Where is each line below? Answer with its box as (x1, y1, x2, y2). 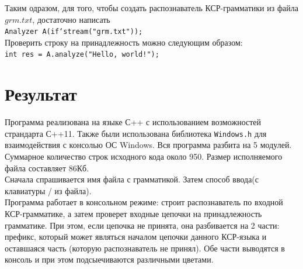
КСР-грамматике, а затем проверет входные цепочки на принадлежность (5, 208, 262, 220)
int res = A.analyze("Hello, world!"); (5, 50, 159, 59)
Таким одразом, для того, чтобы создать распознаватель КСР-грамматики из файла (5, 2, 298, 13)
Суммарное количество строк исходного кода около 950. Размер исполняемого (5, 150, 283, 163)
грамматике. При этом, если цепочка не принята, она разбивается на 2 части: (5, 219, 280, 231)
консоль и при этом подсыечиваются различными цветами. (5, 253, 214, 265)
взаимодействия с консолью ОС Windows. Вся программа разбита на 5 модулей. (5, 139, 292, 151)
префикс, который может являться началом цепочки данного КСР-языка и (5, 230, 267, 243)
